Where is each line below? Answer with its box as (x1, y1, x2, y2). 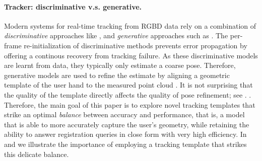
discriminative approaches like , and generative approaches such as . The (4, 30, 228, 41)
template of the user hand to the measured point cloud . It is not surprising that (4, 79, 253, 90)
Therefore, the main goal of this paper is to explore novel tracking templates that (4, 99, 255, 110)
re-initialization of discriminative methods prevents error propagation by (24, 40, 247, 50)
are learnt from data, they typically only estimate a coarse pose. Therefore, (4, 60, 236, 70)
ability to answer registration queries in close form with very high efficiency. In (4, 129, 247, 139)
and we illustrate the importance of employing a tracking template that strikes (4, 138, 247, 149)
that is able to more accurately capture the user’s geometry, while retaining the (4, 119, 249, 129)
